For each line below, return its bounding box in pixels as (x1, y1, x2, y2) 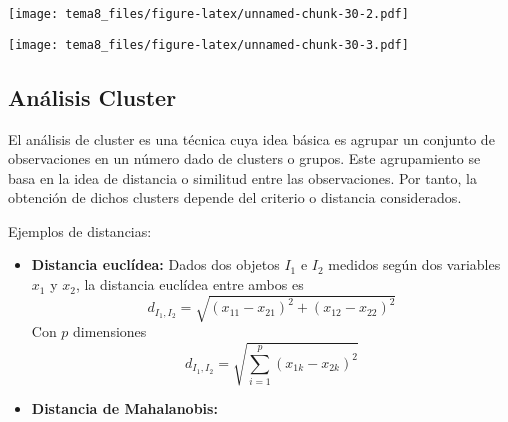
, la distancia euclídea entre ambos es (75, 274, 304, 295)
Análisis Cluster (8, 81, 177, 112)
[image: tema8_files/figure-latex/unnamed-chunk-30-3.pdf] (8, 37, 409, 52)
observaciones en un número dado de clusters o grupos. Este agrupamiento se (8, 148, 481, 169)
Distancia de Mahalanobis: (31, 398, 218, 419)
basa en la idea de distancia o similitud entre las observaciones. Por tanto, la (8, 167, 477, 188)
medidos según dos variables (328, 254, 501, 275)
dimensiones (73, 321, 147, 342)
